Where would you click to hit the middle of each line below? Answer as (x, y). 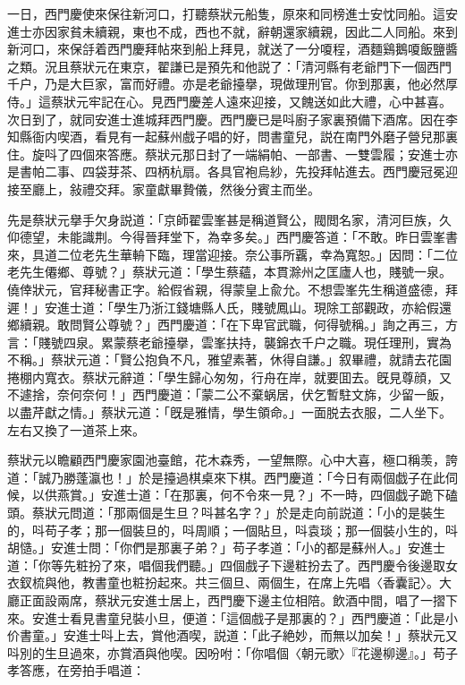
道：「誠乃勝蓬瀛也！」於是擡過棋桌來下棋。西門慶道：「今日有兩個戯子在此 (226, 477)
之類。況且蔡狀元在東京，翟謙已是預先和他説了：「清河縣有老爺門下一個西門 (229, 66)
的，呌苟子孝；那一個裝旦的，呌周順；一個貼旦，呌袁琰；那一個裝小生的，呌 (232, 530)
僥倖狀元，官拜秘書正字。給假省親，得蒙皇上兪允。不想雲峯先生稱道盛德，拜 (232, 289)
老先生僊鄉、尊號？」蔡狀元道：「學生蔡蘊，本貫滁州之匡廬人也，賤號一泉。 (229, 272)
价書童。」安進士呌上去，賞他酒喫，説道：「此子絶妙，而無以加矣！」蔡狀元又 (232, 635)
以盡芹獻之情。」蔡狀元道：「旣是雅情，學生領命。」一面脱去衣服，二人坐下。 (229, 412)
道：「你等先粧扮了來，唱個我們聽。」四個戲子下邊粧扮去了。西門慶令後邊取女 (232, 565)
